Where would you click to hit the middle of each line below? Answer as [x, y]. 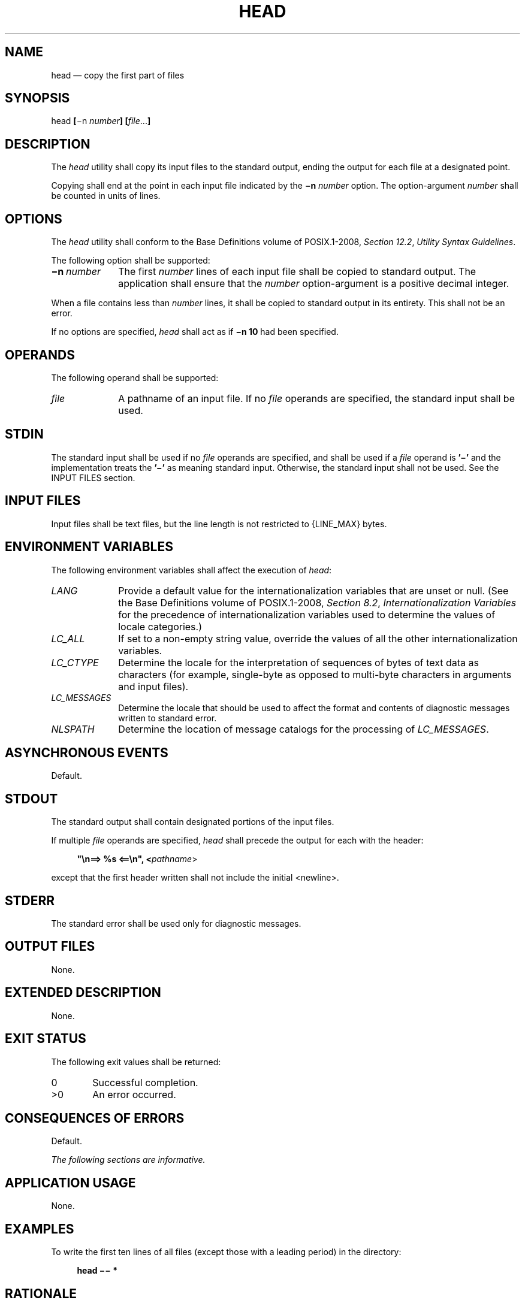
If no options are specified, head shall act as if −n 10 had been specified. [195, 332]
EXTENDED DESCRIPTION [83, 993]
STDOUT [31, 799]
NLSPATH [73, 729]
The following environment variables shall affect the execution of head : [191, 570]
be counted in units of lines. [106, 196]
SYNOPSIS [37, 98]
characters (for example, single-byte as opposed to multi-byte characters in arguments [315, 674]
